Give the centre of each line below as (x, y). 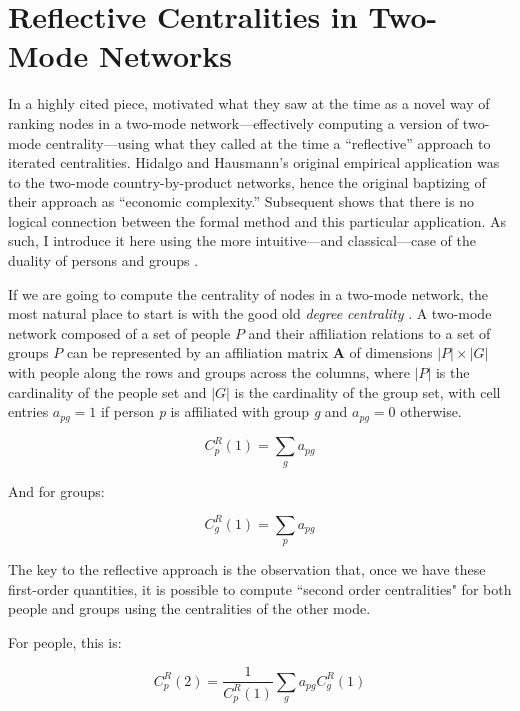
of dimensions (391, 352)
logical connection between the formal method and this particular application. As (257, 220)
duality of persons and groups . (103, 260)
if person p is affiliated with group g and (224, 411)
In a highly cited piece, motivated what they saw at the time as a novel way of (249, 103)
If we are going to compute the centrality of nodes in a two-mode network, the (248, 293)
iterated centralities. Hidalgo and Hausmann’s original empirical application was (254, 162)
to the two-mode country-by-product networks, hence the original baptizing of (247, 181)
